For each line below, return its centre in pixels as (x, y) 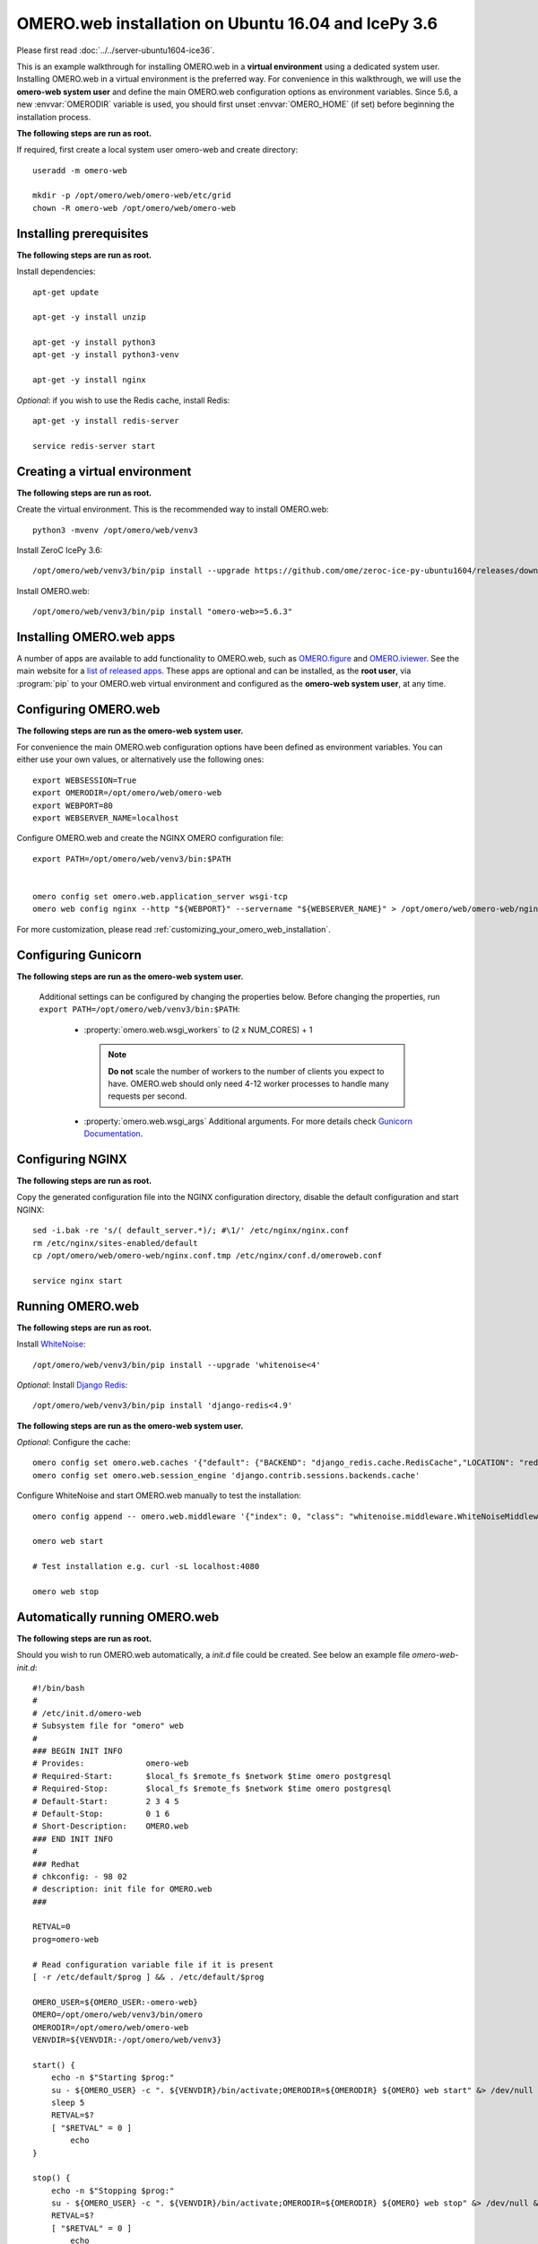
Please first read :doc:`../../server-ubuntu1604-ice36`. (116, 50)
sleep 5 (68, 2102)
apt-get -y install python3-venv (106, 355)
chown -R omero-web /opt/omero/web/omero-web (134, 208)
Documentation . (113, 1134)
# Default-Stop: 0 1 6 (101, 1814)
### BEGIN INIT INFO (78, 1751)
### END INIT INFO (73, 1839)
